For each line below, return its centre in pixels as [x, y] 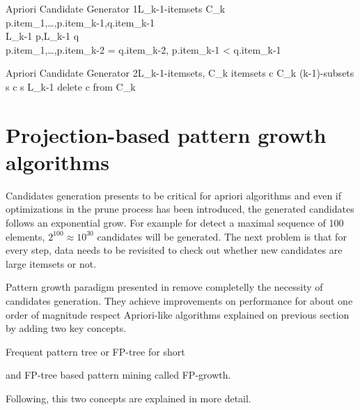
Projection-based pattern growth [166, 134]
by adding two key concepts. [66, 328]
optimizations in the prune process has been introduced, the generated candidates [180, 209]
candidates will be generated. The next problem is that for [222, 236]
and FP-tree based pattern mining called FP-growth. [118, 375]
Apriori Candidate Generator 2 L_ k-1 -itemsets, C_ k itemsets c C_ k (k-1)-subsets [180, 73]
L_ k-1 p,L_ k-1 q [42, 36]
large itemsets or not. [51, 263]
